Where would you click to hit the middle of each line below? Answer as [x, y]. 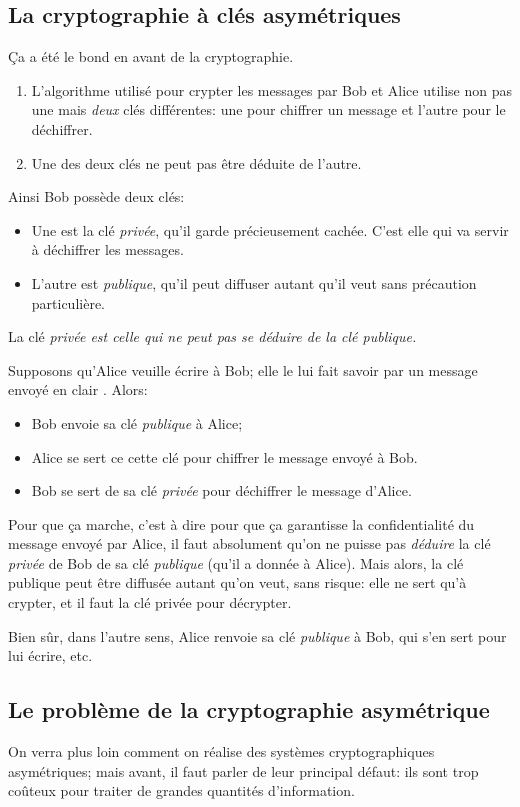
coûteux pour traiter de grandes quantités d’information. [181, 790]
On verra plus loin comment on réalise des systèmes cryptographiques [221, 751]
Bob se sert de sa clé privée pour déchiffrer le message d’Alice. [221, 490]
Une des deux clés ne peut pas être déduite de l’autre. [196, 162]
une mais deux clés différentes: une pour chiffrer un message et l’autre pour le [268, 109]
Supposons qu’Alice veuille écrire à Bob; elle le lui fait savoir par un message [243, 369]
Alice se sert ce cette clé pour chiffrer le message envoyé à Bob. [224, 456]
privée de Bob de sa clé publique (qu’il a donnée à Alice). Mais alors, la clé [236, 562]
